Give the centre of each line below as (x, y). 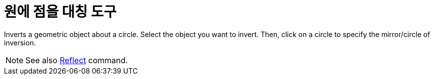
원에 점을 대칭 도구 (60, 12)
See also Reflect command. (77, 60)
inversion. (20, 42)
